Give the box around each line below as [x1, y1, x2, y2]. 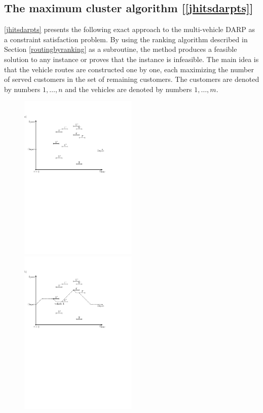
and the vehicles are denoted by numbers [65, 83, 192, 94]
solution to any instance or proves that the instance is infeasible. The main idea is [4, 53, 259, 64]
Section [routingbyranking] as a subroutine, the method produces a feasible [4, 44, 237, 54]
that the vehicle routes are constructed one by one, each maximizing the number [4, 64, 254, 74]
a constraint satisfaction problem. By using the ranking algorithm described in [4, 34, 248, 44]
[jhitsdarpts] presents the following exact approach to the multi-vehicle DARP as [4, 24, 255, 35]
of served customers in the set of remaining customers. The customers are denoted [4, 74, 259, 84]
